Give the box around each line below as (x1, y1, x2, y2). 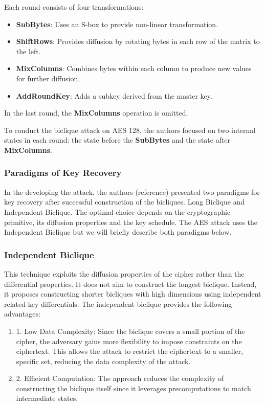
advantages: (4, 308, 40, 319)
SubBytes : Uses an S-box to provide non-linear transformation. (16, 18, 218, 29)
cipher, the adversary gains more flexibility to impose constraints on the (16, 335, 242, 346)
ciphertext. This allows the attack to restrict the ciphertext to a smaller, (16, 346, 244, 356)
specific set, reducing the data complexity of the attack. (16, 355, 191, 366)
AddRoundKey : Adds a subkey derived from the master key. (16, 90, 212, 101)
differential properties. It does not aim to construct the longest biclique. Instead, (4, 278, 257, 289)
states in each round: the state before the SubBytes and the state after (4, 134, 231, 145)
